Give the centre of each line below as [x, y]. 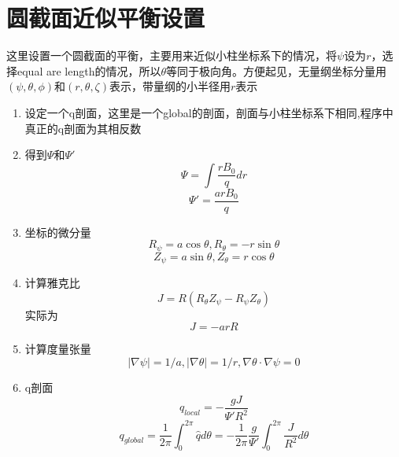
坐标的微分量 [58, 232]
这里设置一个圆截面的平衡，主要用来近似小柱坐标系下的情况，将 [172, 55]
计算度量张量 [58, 349]
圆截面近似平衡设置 [106, 18]
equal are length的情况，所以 [89, 70]
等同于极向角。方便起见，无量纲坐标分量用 [277, 70]
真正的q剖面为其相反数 [83, 128]
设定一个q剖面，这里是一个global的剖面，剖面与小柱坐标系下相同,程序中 [209, 112]
